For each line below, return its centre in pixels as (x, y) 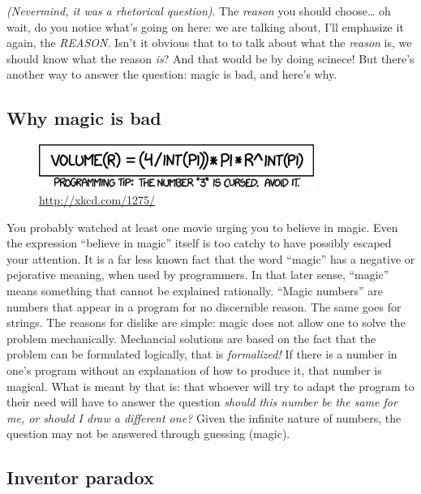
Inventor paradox (80, 477)
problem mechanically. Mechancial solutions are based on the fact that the (191, 338)
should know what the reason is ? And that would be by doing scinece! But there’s (210, 58)
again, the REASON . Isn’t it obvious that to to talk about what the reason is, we (209, 43)
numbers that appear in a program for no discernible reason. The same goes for (204, 306)
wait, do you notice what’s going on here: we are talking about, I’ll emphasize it (205, 26)
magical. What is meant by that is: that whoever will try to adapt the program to (210, 386)
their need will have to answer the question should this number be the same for (202, 402)
